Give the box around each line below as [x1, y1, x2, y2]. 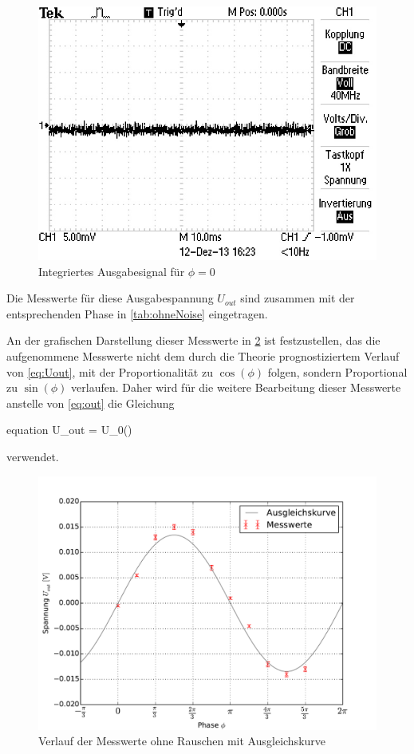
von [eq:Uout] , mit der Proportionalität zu [6, 363, 213, 380]
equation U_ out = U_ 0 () [6, 421, 132, 438]
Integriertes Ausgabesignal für [38, 263, 185, 279]
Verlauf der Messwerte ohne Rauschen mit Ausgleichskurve [38, 732, 326, 749]
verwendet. [6, 448, 59, 464]
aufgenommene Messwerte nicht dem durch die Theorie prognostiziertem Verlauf [6, 347, 400, 364]
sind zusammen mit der [240, 290, 355, 306]
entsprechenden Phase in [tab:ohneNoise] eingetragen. [6, 305, 268, 322]
